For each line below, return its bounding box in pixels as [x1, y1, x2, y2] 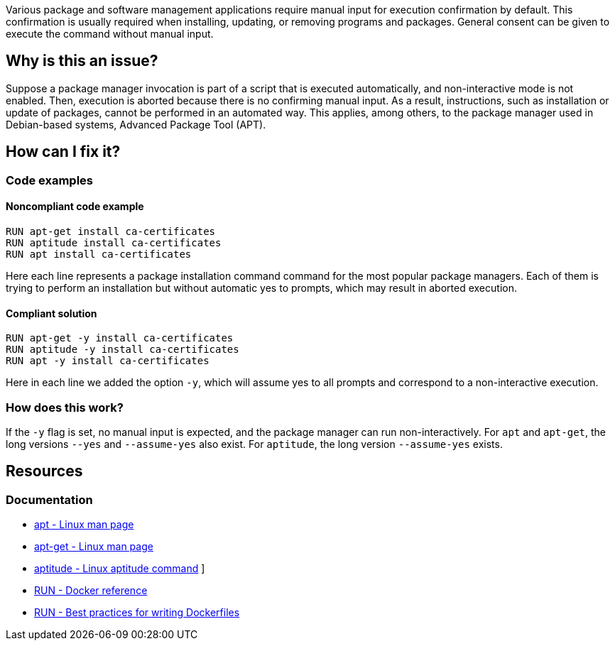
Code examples [6, 173, 94, 187]
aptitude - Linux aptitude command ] [34, 562, 205, 575]
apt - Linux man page [34, 518, 134, 531]
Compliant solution [6, 307, 97, 319]
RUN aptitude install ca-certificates [6, 236, 222, 248]
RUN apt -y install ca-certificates [6, 355, 209, 367]
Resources [6, 462, 83, 481]
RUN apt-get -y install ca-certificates [6, 332, 234, 344]
